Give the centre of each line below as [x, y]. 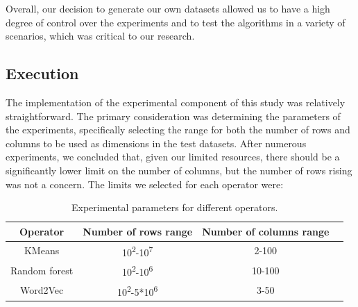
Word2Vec [42, 290]
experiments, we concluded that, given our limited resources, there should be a [173, 157]
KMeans [42, 250]
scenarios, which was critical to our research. [100, 36]
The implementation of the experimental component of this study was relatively [176, 102]
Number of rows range [138, 231]
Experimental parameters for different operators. [174, 207]
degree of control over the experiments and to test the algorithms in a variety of [176, 22]
